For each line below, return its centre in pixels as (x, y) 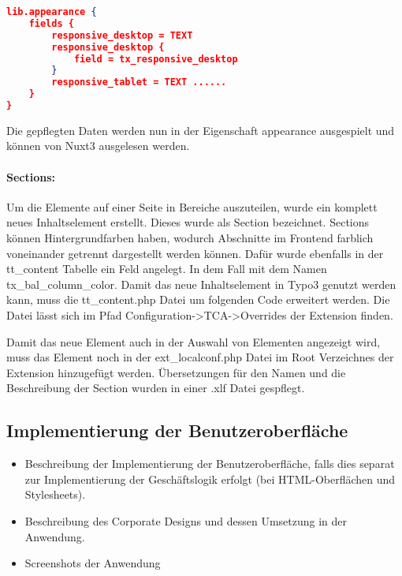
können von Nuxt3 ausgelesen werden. (98, 146)
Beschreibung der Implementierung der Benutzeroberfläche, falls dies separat (210, 464)
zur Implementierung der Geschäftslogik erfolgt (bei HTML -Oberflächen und (210, 479)
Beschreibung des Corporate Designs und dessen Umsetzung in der (186, 520)
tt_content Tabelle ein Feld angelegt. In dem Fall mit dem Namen (167, 269)
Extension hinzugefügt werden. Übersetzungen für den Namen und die (176, 372)
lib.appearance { (52, 12)
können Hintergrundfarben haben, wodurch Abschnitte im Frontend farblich (190, 238)
